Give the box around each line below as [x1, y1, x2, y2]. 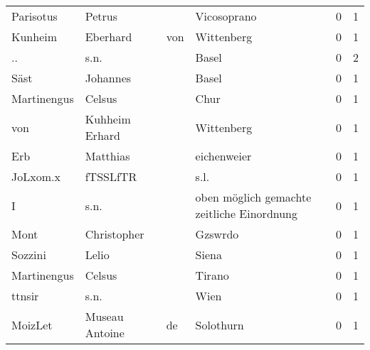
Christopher [85, 226, 144, 242]
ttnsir [11, 288, 39, 304]
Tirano [195, 267, 229, 283]
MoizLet [11, 316, 53, 333]
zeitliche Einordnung [195, 205, 298, 222]
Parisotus [11, 8, 58, 24]
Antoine [85, 324, 125, 341]
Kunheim [11, 28, 58, 45]
